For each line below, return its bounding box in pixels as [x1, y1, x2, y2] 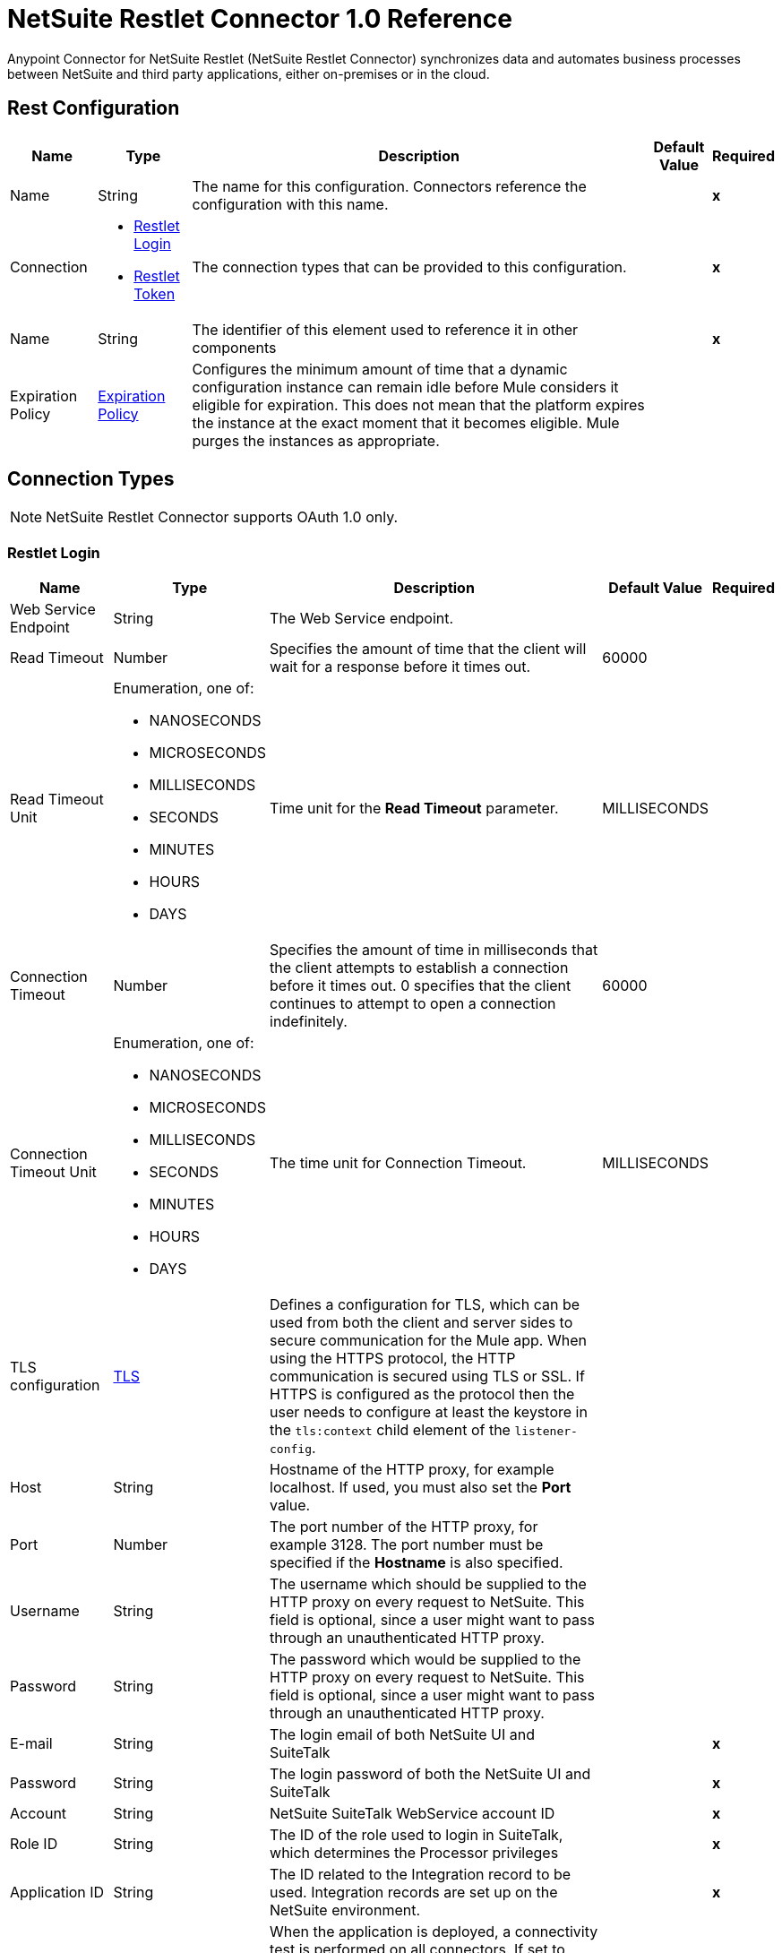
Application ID [10, 1883, 105, 1902]
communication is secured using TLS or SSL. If [270, 1367, 585, 1386]
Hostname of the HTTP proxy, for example [270, 1460, 554, 1479]
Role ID [10, 1835, 58, 1854]
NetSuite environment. [270, 1901, 421, 1920]
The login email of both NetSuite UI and [270, 1725, 536, 1744]
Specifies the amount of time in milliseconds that [270, 941, 598, 959]
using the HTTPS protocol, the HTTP [270, 1349, 516, 1368]
